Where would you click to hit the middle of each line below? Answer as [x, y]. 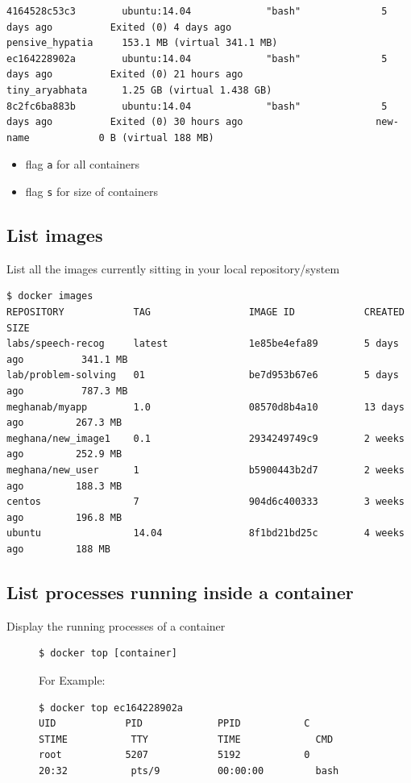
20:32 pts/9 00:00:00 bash [189, 771]
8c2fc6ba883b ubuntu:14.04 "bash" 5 [197, 106]
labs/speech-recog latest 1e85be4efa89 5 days [203, 344]
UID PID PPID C [174, 724]
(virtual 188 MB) [168, 137]
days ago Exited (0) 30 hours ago [125, 122]
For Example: [72, 679]
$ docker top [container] [108, 654]
